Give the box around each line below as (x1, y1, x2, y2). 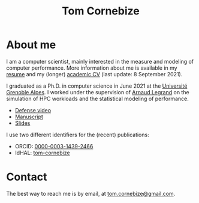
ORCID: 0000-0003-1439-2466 (14, 142, 94, 150)
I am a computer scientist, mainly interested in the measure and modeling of (6, 58, 194, 65)
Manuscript (14, 113, 44, 120)
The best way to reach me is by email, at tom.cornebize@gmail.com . (6, 190, 176, 197)
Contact (6, 170, 47, 184)
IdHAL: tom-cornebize (14, 149, 70, 156)
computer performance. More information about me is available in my (6, 64, 178, 71)
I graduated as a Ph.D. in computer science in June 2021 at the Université (6, 82, 188, 89)
